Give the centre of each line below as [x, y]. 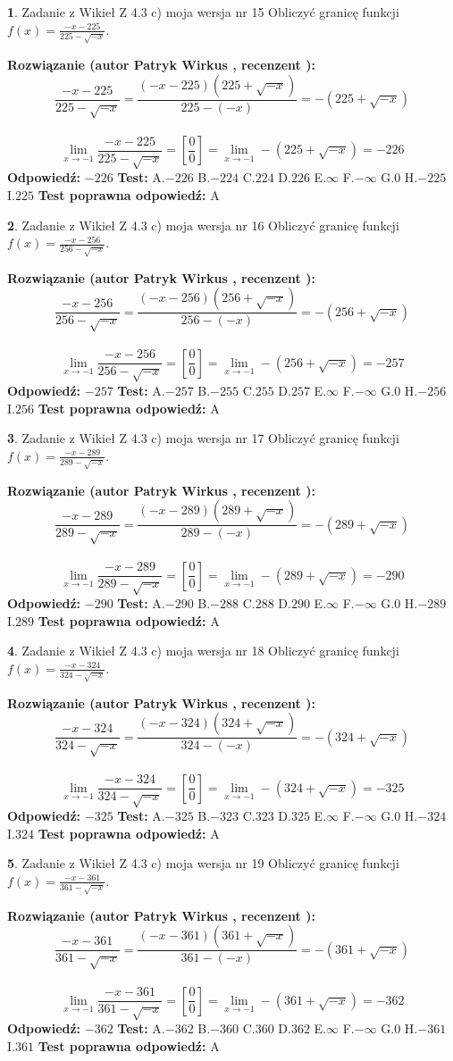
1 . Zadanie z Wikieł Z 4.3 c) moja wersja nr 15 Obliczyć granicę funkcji [203, 12]
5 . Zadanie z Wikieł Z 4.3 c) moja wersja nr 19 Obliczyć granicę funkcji [203, 863]
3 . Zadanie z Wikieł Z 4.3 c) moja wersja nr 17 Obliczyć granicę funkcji [203, 438]
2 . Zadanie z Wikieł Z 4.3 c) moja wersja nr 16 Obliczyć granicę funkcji [203, 225]
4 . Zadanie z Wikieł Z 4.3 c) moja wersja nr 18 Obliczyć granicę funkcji [203, 651]
